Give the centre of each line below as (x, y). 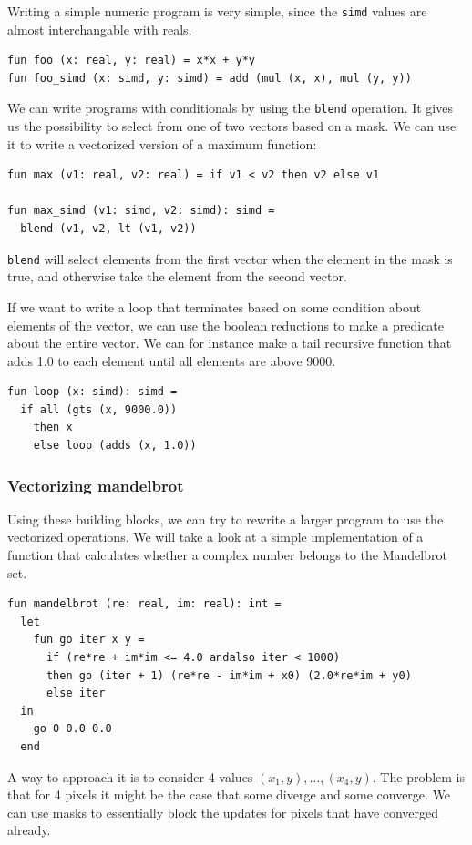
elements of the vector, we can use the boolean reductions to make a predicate (226, 325)
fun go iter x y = (89, 640)
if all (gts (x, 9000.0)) (99, 409)
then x (53, 428)
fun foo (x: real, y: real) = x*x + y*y (132, 61)
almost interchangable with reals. (100, 29)
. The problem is (419, 776)
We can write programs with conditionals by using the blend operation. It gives (230, 108)
